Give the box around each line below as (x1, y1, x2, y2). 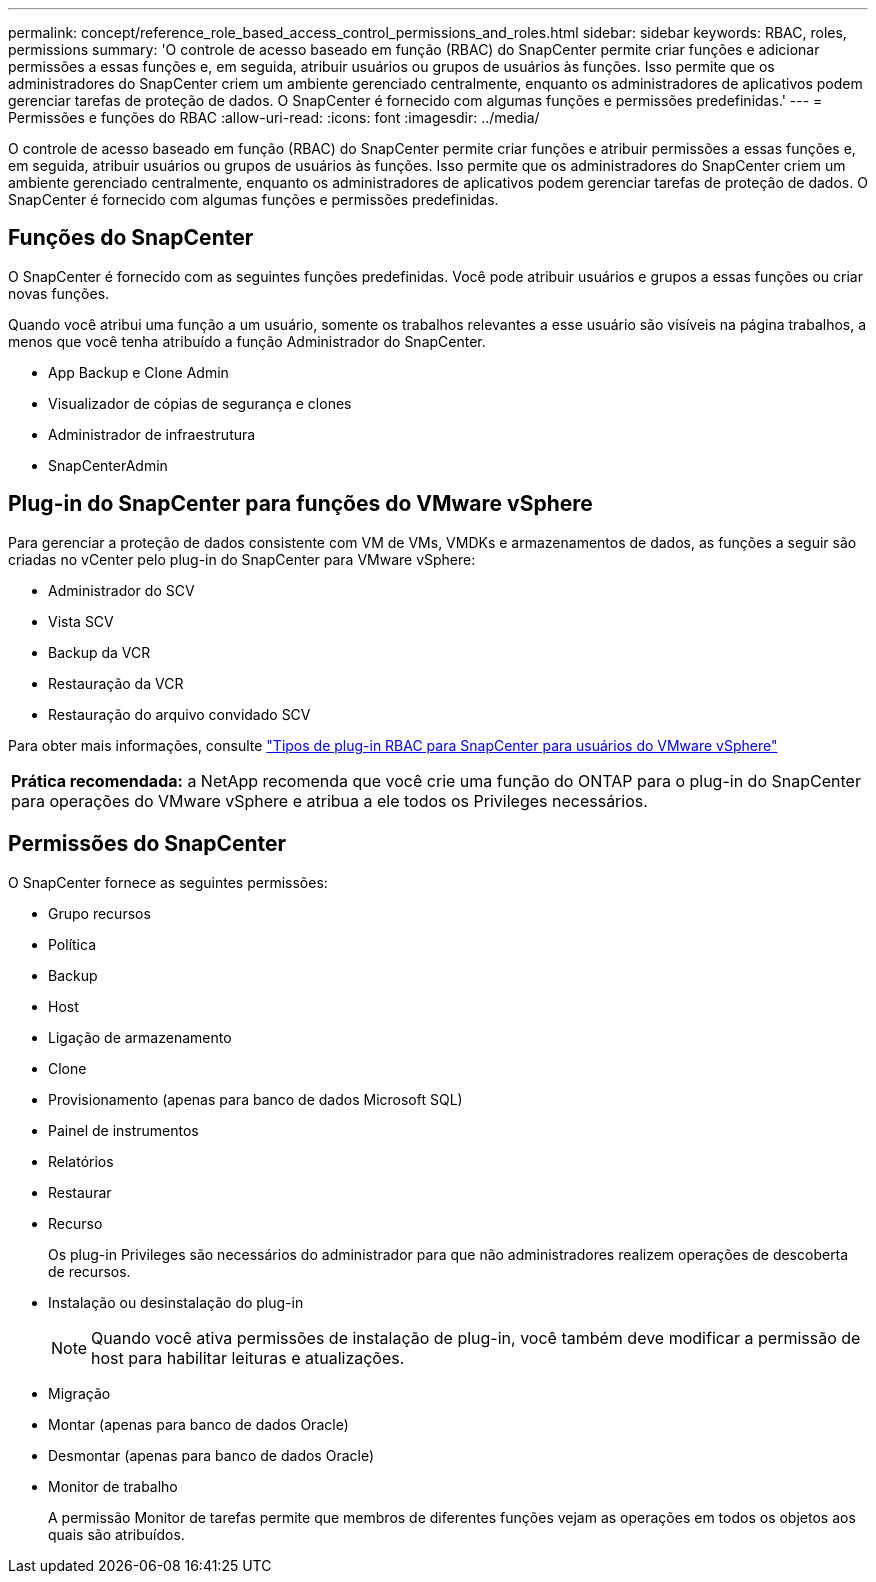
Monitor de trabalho (48, 1477, 178, 1495)
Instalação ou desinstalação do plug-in (48, 1293, 304, 1311)
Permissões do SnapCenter (8, 831, 287, 857)
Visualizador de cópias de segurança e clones (48, 394, 352, 412)
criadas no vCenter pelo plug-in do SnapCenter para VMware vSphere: (8, 550, 476, 568)
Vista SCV (48, 612, 114, 630)
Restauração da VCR (48, 674, 184, 692)
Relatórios (48, 1152, 114, 1170)
